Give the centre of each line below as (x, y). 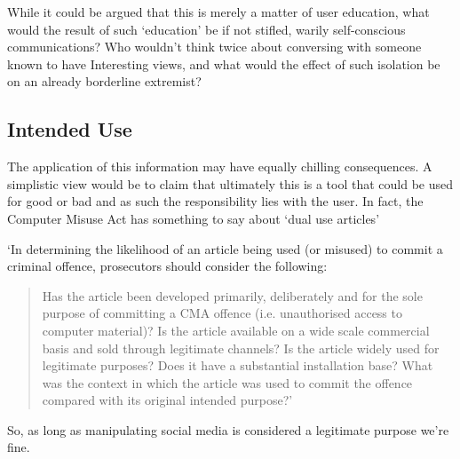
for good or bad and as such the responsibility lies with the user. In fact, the (215, 201)
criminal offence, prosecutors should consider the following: (167, 266)
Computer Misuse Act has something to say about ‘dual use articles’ (194, 218)
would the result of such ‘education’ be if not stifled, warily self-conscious (206, 29)
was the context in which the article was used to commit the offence (227, 382)
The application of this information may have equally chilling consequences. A (220, 166)
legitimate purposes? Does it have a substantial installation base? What (238, 365)
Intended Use (70, 129)
